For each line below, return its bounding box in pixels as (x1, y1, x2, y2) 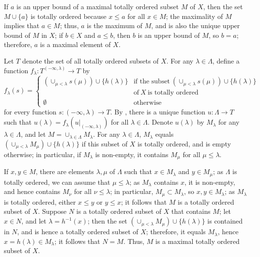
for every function (4, 106, 57, 116)
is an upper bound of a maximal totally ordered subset (16, 1, 179, 11)
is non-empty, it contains (95, 149, 168, 159)
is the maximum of (87, 20, 143, 31)
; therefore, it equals (146, 226, 206, 237)
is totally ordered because (31, 11, 107, 21)
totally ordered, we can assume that (4, 177, 110, 187)
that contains (171, 206, 211, 216)
